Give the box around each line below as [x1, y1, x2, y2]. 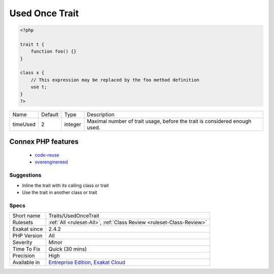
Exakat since [12, 226, 43, 233]
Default [41, 111, 59, 118]
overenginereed [35, 159, 68, 165]
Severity [12, 239, 32, 246]
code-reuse [35, 152, 59, 158]
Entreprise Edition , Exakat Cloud [48, 259, 125, 266]
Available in [12, 259, 40, 266]
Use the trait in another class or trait [22, 189, 97, 195]
